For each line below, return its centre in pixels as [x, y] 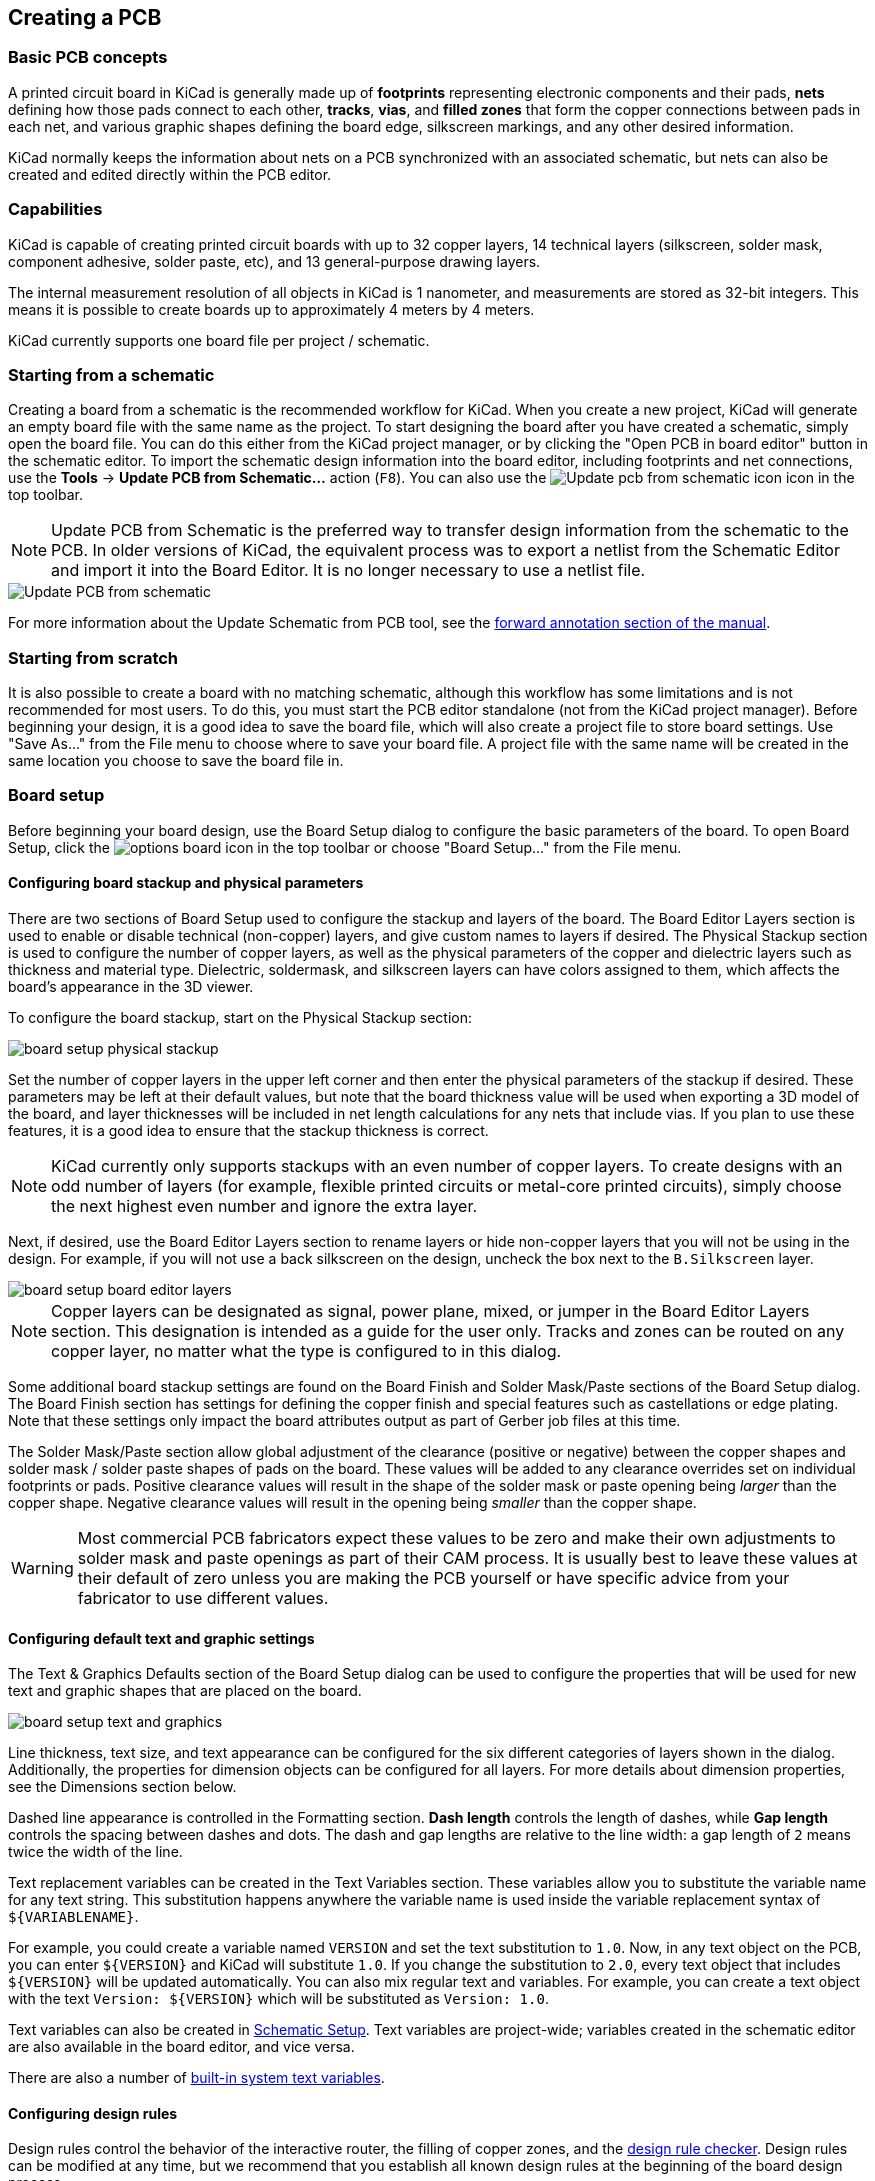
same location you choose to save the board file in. [176, 761]
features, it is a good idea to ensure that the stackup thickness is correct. [248, 1131]
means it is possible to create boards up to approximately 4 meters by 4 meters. [271, 309]
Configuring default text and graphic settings [161, 1638]
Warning [42, 1568]
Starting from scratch [93, 657]
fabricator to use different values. [203, 1598]
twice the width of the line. [95, 1852]
